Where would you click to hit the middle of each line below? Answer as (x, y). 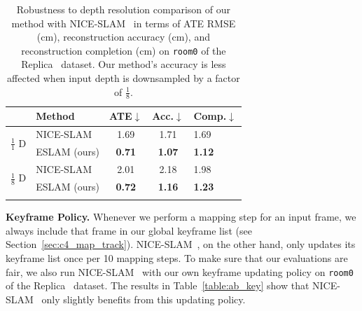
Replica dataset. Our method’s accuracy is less (124, 64)
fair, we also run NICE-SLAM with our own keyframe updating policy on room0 (180, 271)
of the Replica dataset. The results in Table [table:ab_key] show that (158, 285)
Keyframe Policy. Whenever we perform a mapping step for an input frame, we (181, 217)
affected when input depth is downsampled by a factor (124, 78)
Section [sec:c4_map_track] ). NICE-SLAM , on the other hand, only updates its (181, 244)
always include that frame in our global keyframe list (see (129, 230)
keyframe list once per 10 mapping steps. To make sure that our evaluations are (177, 257)
